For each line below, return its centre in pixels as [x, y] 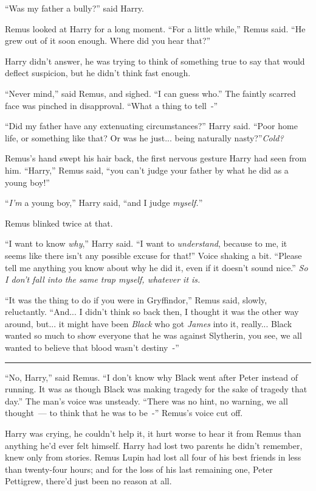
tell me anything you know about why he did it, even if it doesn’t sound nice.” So [156, 267]
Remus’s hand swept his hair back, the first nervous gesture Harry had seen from [156, 158]
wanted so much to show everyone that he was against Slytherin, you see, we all [153, 335]
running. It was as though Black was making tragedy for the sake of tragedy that [156, 389]
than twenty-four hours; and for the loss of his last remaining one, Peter [139, 469]
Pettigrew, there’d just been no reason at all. [88, 481]
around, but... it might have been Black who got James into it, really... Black [149, 323]
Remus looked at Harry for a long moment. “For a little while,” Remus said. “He [155, 28]
